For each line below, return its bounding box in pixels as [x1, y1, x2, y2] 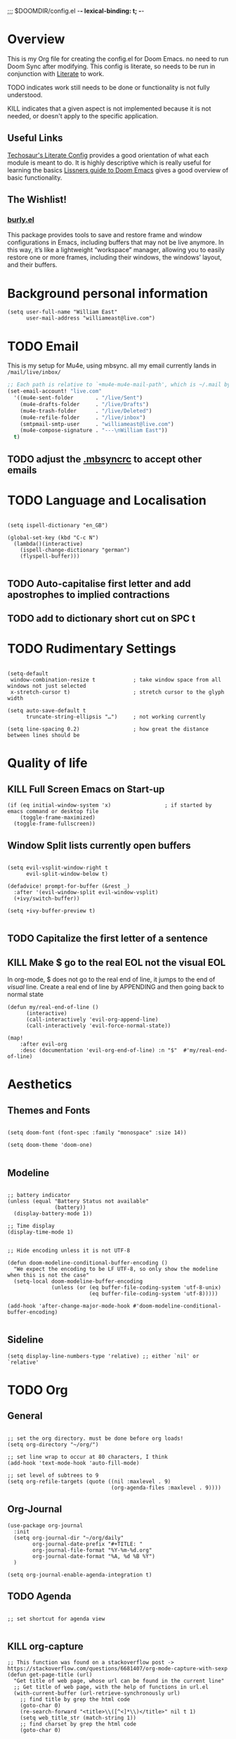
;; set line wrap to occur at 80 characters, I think [7, 1453, 169, 1460]
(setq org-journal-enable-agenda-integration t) [7, 1571, 152, 1578]
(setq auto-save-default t [7, 708, 86, 715]
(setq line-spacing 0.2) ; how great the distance [7, 726, 209, 733]
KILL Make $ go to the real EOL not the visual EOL [7, 956, 226, 968]
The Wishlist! [7, 194, 67, 206]
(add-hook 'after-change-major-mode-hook [7, 1302, 131, 1310]
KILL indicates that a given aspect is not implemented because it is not [7, 104, 211, 113]
